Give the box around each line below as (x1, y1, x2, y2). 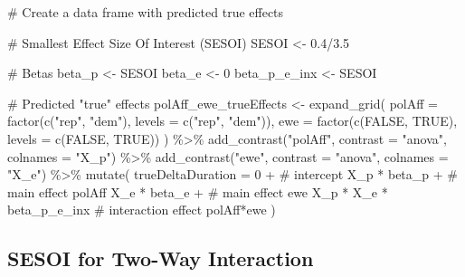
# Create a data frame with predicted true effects (7, 3, 284, 21)
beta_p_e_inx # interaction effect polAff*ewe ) (7, 200, 276, 219)
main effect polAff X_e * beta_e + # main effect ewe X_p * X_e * (7, 182, 388, 201)
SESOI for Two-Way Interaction (7, 244, 314, 272)
